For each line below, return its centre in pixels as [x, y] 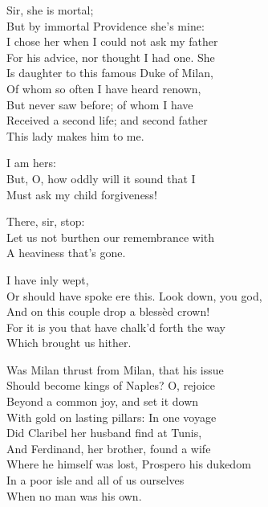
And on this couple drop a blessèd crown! [108, 311]
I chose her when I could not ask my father [112, 41]
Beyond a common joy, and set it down [103, 401]
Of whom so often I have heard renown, [104, 88]
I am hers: [31, 163]
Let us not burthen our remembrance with [111, 237]
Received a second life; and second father [107, 120]
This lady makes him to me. [75, 135]
